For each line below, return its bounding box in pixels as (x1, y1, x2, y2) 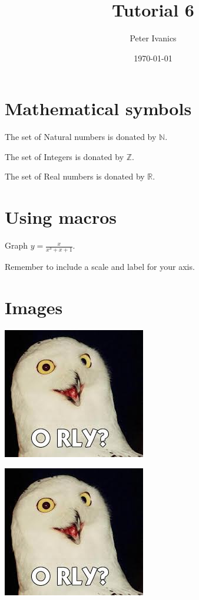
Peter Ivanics (130, 32, 177, 44)
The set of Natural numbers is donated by (5, 131, 157, 143)
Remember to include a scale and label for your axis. (5, 260, 195, 273)
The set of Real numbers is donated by (5, 170, 145, 182)
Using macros (5, 205, 117, 229)
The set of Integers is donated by (5, 150, 124, 162)
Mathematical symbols (5, 96, 192, 120)
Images (5, 295, 63, 319)
